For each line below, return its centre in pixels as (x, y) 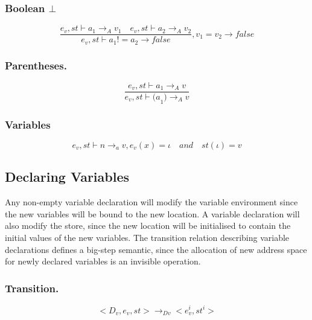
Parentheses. (36, 65)
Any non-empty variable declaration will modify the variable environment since (151, 202)
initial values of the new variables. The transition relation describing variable (147, 238)
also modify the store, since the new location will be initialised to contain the (148, 226)
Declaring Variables (67, 177)
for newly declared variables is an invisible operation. (103, 261)
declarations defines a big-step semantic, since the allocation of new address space (156, 249)
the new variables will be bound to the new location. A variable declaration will (152, 213)
